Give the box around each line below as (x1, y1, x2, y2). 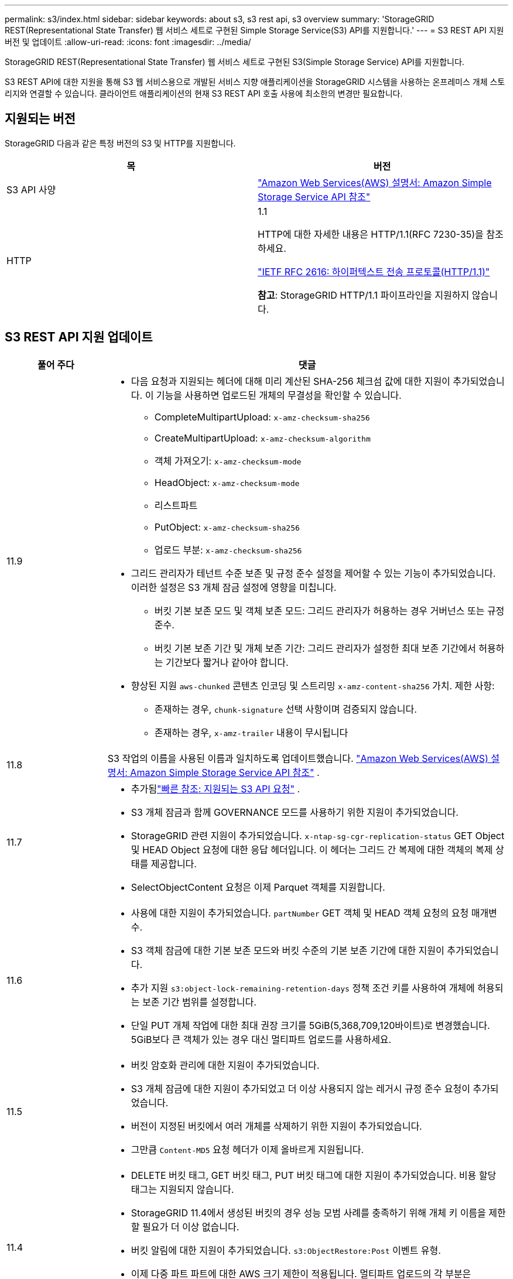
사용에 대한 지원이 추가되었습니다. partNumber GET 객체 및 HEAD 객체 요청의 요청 (131, 907, 469, 919)
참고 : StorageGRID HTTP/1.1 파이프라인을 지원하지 (258, 289, 470, 301)
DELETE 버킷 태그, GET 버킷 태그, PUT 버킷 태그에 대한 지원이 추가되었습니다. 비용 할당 (131, 1169, 497, 1181)
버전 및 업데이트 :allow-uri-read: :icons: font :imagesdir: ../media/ (5, 37, 251, 47)
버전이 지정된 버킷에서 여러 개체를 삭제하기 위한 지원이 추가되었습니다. (131, 1120, 422, 1132)
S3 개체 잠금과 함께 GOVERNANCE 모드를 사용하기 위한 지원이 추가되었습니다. (131, 806, 459, 818)
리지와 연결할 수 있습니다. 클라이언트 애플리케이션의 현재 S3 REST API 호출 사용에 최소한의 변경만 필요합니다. (5, 88, 403, 98)
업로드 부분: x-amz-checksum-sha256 (154, 543, 302, 556)
